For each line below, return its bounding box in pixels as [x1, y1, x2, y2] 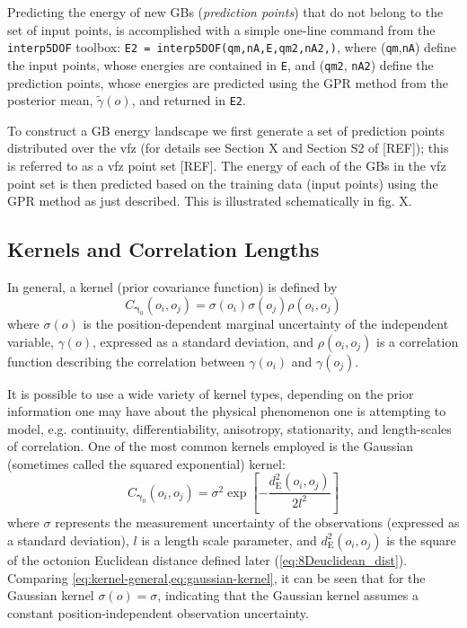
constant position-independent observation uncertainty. [7, 603, 309, 622]
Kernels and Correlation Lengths [7, 235, 320, 263]
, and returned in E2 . [131, 91, 246, 110]
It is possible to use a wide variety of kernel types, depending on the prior [7, 384, 414, 402]
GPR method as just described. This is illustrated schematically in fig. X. [7, 191, 412, 210]
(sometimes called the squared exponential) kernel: [7, 454, 286, 473]
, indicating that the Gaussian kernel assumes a [157, 586, 419, 605]
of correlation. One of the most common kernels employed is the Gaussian [7, 437, 414, 456]
